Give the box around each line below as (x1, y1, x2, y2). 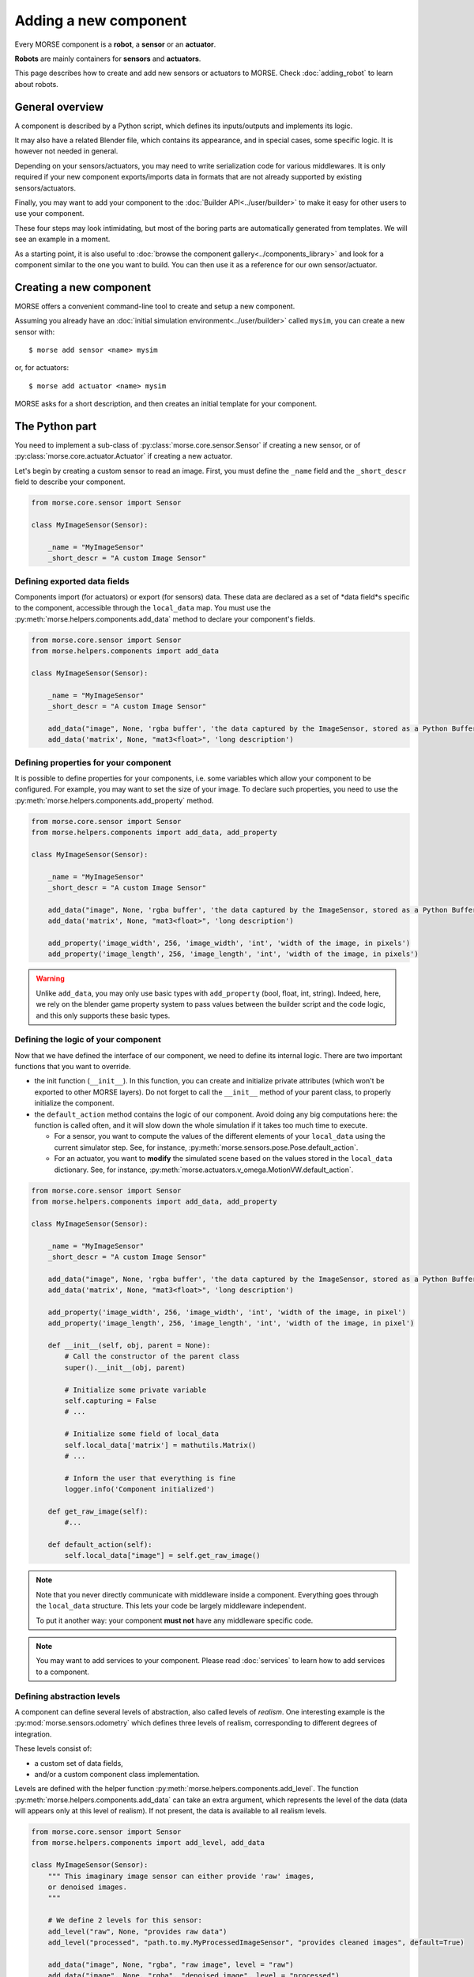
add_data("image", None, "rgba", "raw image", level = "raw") (47, 1960, 294, 1969)
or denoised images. (47, 1883, 128, 1892)
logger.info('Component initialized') (64, 1485, 215, 1494)
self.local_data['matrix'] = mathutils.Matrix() (64, 1440, 257, 1450)
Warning (36, 973, 65, 984)
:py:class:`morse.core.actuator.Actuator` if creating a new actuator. (14, 452, 233, 461)
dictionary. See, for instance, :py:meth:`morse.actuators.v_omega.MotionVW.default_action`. (54, 1165, 354, 1174)
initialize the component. (34, 1098, 115, 1108)
